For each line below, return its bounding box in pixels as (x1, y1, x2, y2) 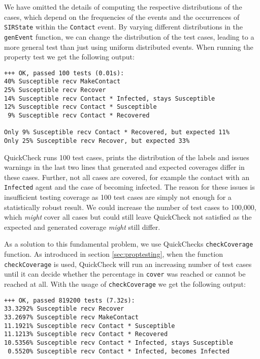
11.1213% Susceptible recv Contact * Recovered (4, 331, 168, 338)
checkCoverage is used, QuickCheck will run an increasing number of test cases (4, 258, 252, 269)
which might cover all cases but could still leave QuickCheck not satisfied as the (4, 212, 252, 222)
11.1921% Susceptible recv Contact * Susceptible (4, 322, 175, 330)
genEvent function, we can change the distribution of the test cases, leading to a (4, 31, 254, 42)
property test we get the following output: (4, 51, 135, 62)
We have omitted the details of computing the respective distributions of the (4, 2, 242, 12)
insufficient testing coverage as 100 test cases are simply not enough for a (4, 192, 232, 202)
